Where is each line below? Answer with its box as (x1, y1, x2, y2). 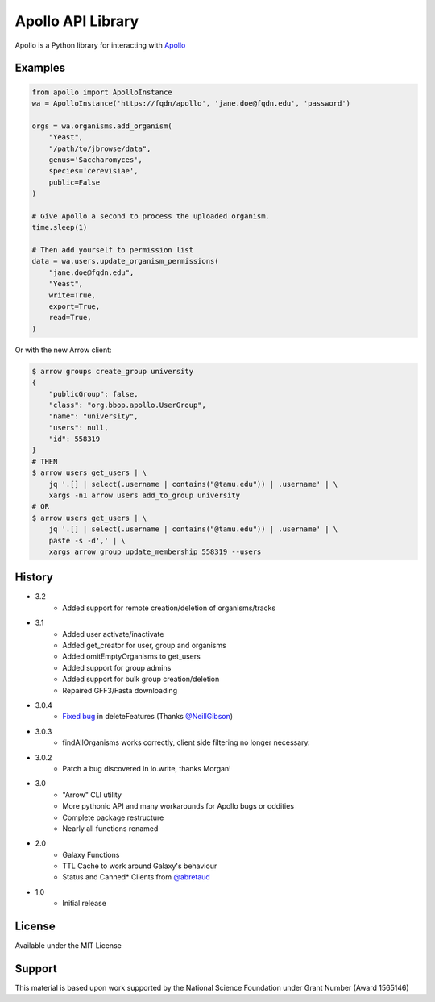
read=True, (48, 313, 92, 322)
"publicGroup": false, (48, 389, 139, 398)
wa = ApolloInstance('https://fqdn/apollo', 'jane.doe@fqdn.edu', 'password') (31, 98, 350, 108)
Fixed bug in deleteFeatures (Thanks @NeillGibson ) (62, 712, 234, 721)
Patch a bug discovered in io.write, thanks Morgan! (62, 763, 231, 773)
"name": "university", (48, 412, 139, 421)
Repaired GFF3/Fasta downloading (62, 685, 177, 695)
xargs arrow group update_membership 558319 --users (48, 547, 262, 556)
